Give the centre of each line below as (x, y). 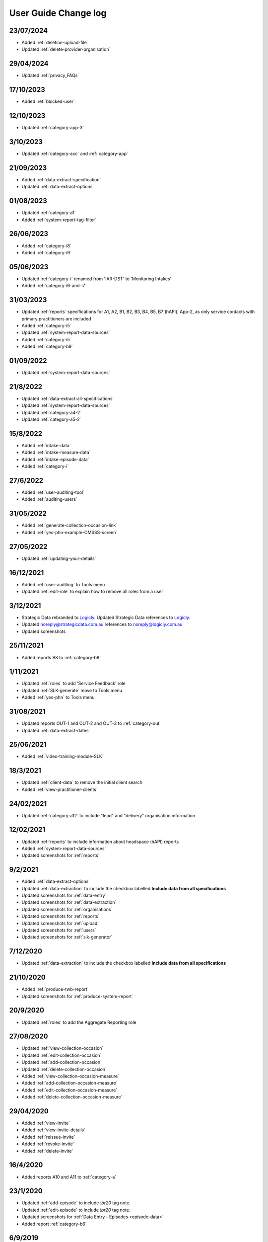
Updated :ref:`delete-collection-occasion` (64, 1069)
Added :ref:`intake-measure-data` (56, 453)
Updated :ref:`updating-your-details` (59, 558)
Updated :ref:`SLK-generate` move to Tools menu (72, 690)
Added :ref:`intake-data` (46, 446)
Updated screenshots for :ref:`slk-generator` (67, 937)
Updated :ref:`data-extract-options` (58, 187)
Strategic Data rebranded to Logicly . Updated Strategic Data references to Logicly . (106, 617)
